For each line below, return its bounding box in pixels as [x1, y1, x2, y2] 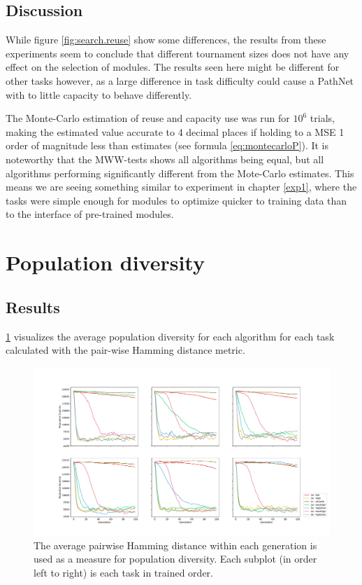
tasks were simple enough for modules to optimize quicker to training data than [6, 193, 347, 207]
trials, [310, 111, 335, 125]
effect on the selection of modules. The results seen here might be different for [6, 60, 340, 74]
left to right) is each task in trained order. [34, 565, 213, 580]
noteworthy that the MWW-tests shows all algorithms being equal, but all [6, 151, 324, 166]
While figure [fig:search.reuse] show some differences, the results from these [6, 32, 326, 47]
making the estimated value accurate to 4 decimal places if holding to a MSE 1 [6, 124, 345, 139]
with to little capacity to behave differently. [6, 87, 192, 102]
